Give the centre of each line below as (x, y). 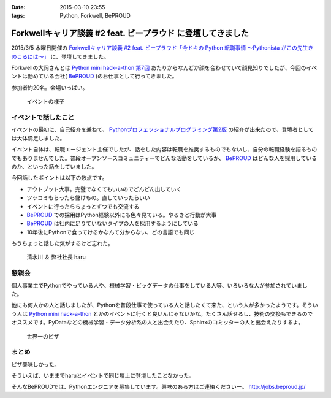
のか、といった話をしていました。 (54, 166)
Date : (18, 7)
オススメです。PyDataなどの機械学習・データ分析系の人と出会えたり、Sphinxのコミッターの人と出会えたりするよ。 (158, 323)
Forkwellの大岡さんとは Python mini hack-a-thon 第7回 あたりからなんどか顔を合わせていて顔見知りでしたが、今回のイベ (164, 68)
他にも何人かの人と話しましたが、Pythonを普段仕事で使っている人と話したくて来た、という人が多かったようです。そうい (165, 305)
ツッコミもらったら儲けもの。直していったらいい (88, 198)
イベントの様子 (45, 102)
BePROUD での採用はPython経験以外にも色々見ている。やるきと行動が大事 (122, 215)
